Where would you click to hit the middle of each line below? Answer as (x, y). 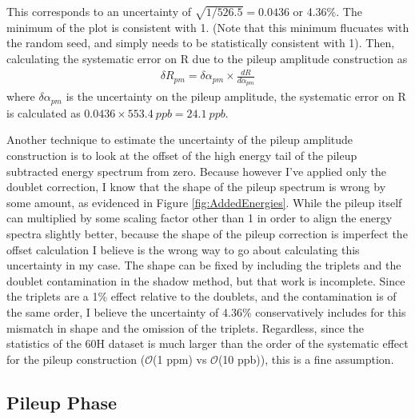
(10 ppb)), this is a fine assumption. (306, 359)
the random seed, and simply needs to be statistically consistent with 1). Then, (201, 43)
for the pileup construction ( (76, 359)
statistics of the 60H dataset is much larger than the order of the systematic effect (207, 343)
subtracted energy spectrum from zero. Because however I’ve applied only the (197, 171)
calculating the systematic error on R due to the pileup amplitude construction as (207, 58)
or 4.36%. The (327, 11)
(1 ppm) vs (180, 359)
